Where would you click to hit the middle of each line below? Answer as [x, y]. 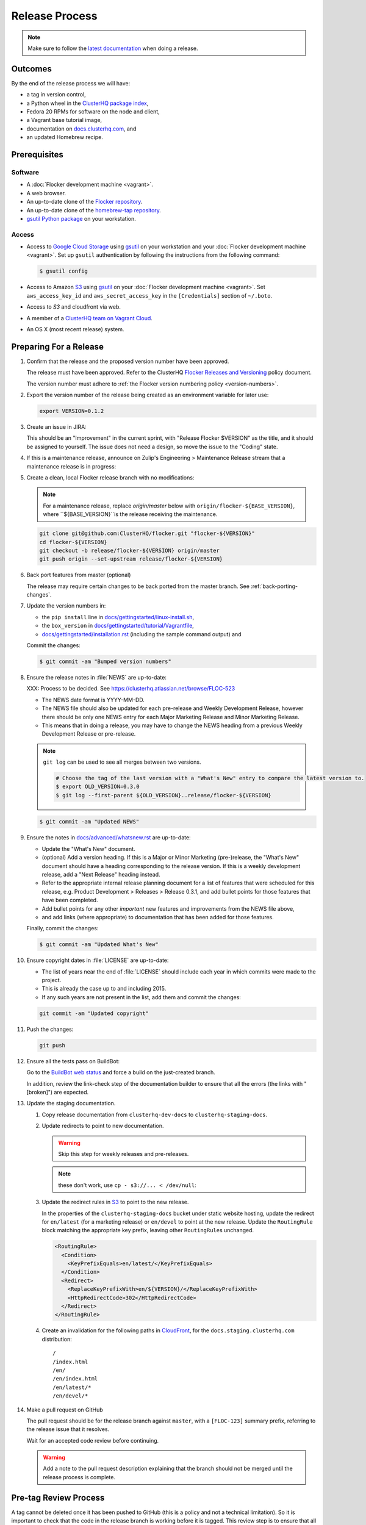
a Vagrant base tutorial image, [64, 120]
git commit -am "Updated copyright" [94, 1013]
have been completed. [70, 900]
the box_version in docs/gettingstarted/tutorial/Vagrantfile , [118, 626]
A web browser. [46, 193]
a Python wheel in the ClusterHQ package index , [88, 103]
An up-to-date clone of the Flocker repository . [84, 202]
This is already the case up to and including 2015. [104, 989]
